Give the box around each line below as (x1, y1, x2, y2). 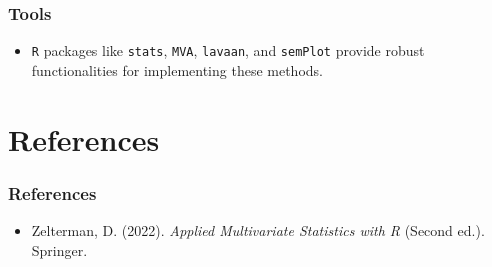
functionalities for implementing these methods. (31, 59, 323, 80)
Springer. (31, 239, 88, 260)
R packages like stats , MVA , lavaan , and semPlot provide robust (31, 40, 425, 61)
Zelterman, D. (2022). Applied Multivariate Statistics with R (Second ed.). (31, 220, 485, 241)
